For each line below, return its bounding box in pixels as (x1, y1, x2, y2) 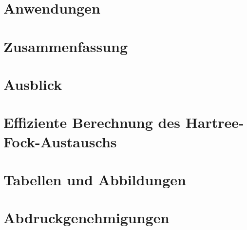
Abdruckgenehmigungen (3, 208, 170, 228)
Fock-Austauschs (3, 131, 117, 151)
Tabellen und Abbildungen (3, 169, 186, 189)
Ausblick (3, 74, 62, 94)
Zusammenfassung (3, 36, 128, 56)
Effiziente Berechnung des (3, 112, 180, 132)
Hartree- (185, 112, 244, 132)
